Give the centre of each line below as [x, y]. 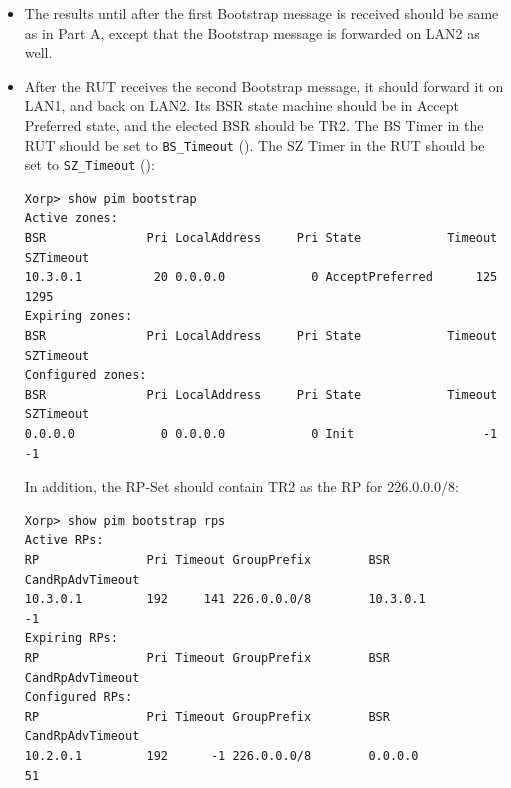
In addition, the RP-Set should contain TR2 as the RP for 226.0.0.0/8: [241, 486]
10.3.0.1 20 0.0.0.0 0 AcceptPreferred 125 [261, 277]
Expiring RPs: [71, 638]
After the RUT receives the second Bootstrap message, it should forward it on [264, 85]
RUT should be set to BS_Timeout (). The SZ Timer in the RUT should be [254, 144]
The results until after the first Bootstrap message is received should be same [261, 13]
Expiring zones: [78, 316]
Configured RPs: [78, 697]
